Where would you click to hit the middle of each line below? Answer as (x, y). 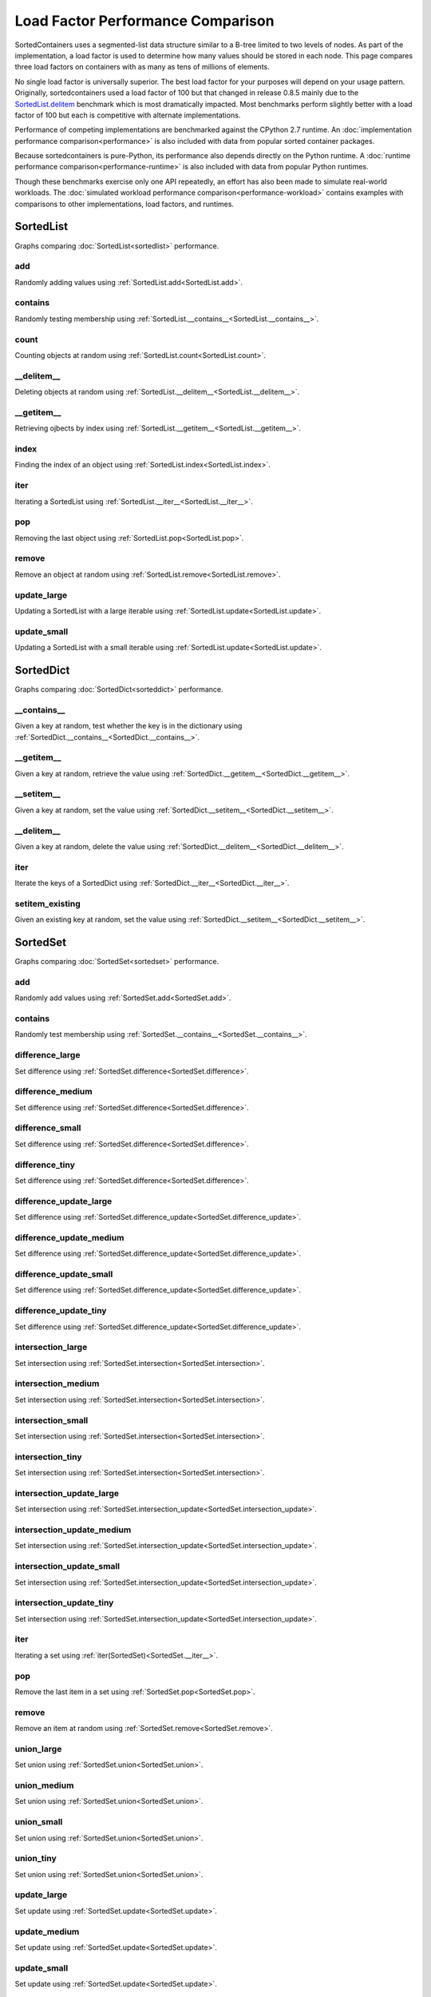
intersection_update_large (67, 1493)
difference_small (48, 1128)
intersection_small (51, 1420)
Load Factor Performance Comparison (144, 21)
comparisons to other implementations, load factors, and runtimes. (125, 204)
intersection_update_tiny (64, 1603)
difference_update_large (63, 1201)
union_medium (44, 1785)
